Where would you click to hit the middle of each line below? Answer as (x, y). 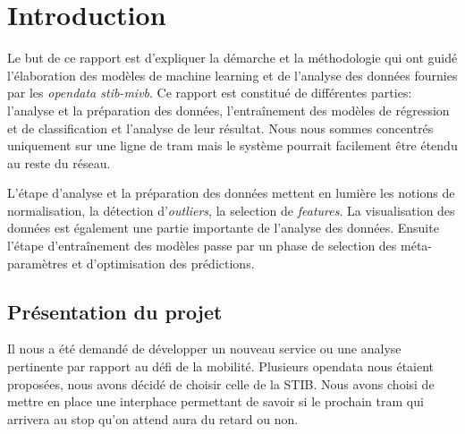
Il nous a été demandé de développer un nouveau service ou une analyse (204, 349)
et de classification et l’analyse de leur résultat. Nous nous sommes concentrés (220, 128)
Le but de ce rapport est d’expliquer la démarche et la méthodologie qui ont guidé (232, 58)
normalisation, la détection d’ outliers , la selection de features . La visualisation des (231, 210)
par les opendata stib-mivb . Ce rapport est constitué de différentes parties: (210, 93)
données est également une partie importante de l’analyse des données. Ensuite (223, 228)
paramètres (38, 263)
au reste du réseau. (59, 162)
